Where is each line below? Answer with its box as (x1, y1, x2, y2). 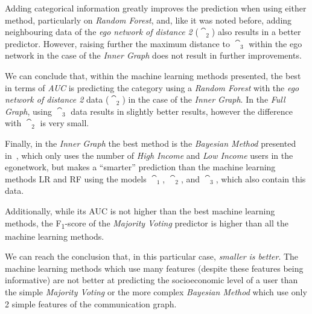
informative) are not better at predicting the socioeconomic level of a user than (5, 274, 298, 286)
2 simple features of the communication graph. (5, 297, 177, 310)
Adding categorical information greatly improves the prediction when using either (5, 2, 307, 14)
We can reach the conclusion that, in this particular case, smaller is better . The (5, 250, 299, 263)
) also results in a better (211, 25, 301, 38)
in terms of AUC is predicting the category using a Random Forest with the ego (5, 81, 299, 94)
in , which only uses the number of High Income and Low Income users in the (5, 149, 293, 161)
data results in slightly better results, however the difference (71, 104, 293, 117)
